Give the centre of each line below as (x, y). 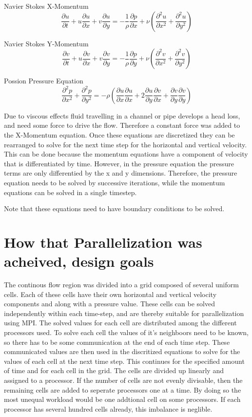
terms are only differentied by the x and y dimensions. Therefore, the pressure (121, 173)
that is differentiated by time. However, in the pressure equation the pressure (119, 163)
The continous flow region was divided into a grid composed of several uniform (121, 284)
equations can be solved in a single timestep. (70, 192)
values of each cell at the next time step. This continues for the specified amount (124, 361)
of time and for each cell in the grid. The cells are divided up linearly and (114, 370)
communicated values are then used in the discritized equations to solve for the (122, 351)
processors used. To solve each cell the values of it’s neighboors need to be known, (126, 332)
